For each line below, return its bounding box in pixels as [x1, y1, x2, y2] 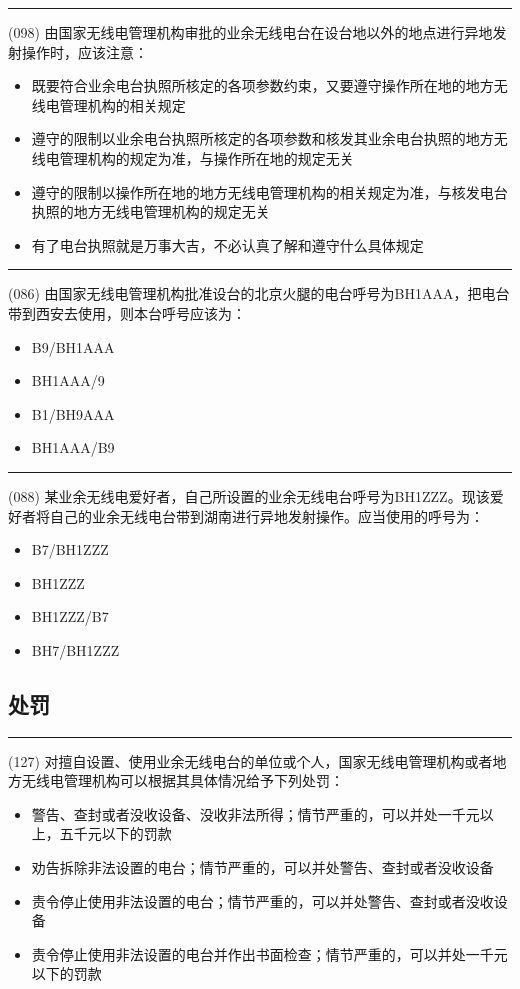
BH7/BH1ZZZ [31, 639, 120, 660]
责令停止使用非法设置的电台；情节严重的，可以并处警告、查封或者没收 [31, 890, 494, 911]
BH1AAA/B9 [31, 437, 115, 458]
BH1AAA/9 [31, 370, 105, 391]
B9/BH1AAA [31, 336, 115, 357]
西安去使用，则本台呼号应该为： [36, 302, 246, 323]
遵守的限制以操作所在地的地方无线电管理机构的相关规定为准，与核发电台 [31, 181, 508, 202]
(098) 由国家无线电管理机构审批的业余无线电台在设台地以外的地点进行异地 [8, 22, 493, 42]
